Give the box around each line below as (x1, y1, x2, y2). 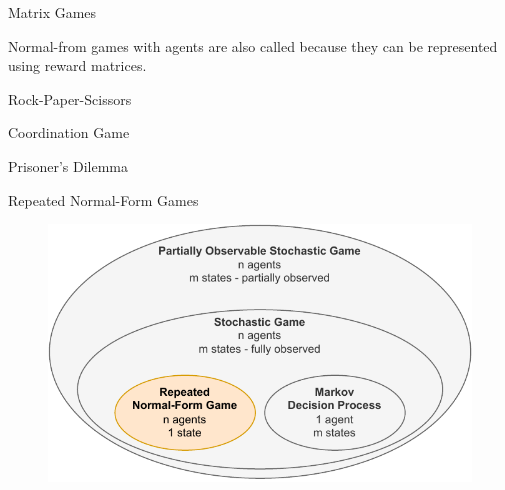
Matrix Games (8, 2, 97, 22)
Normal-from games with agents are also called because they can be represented (8, 35, 498, 56)
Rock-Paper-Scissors (8, 88, 132, 109)
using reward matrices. (8, 55, 147, 76)
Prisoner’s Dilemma (8, 155, 129, 176)
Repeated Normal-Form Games (8, 189, 199, 210)
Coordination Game (8, 122, 130, 143)
